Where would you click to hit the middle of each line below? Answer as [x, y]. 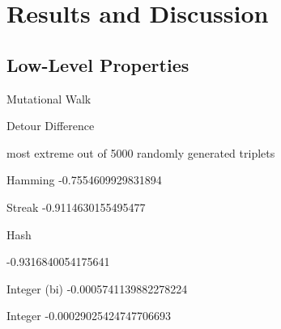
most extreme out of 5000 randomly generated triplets [141, 152]
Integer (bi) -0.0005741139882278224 [97, 288]
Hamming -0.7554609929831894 [84, 180]
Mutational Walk [49, 98]
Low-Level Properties [98, 64]
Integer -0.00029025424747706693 [89, 316]
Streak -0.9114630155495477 [76, 207]
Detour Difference [51, 126]
